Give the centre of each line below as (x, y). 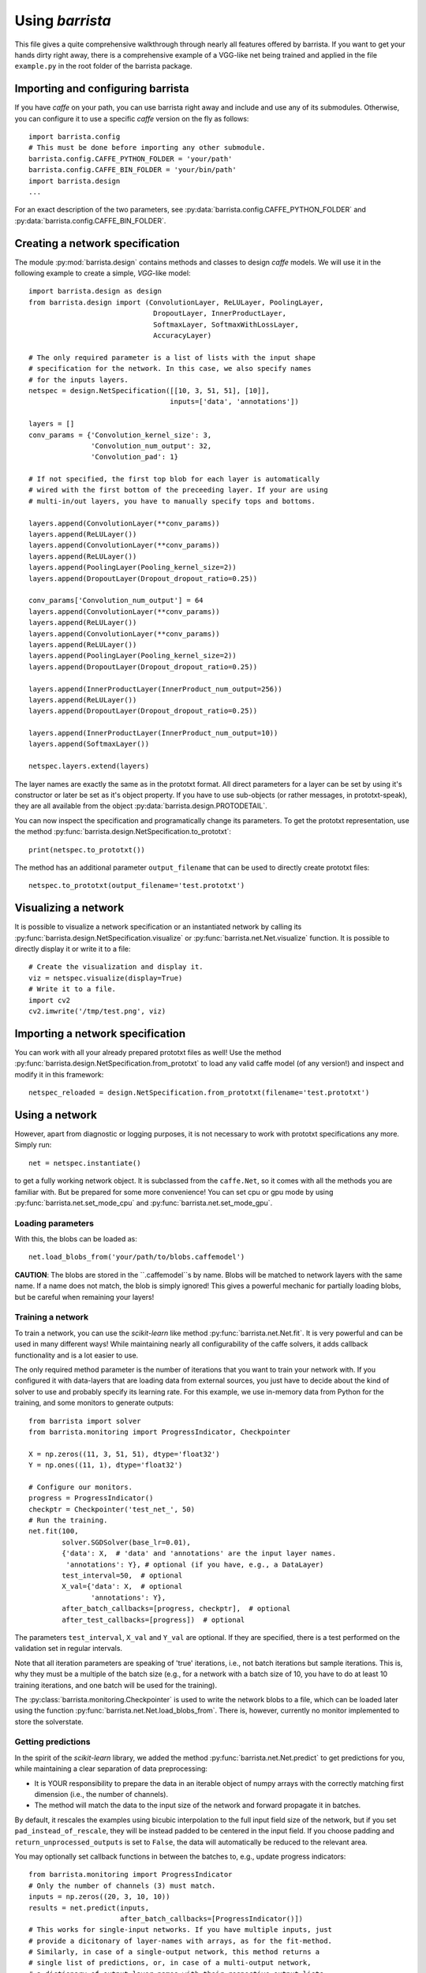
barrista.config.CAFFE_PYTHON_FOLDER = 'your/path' (131, 159)
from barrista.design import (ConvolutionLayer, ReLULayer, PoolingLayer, (176, 302)
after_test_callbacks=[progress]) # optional (153, 1619)
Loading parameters (54, 1223)
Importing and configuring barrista (102, 89)
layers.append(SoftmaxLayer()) (89, 744)
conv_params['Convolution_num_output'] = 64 (116, 601)
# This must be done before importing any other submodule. (147, 148)
